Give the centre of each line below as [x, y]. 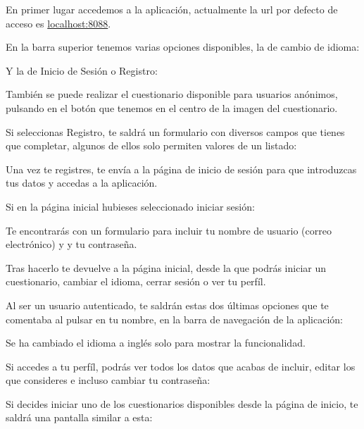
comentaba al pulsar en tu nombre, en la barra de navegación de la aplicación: [174, 319]
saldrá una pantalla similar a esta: [79, 417]
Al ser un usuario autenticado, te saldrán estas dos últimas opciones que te [167, 305]
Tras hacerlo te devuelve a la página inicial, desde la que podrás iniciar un [166, 267]
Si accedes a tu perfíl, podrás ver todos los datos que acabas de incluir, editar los [181, 366]
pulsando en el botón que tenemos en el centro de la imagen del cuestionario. [172, 107]
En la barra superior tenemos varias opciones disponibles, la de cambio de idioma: [183, 47]
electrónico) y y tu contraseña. [71, 244]
